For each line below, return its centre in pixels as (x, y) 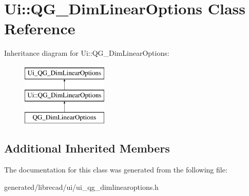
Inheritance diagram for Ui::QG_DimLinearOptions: (87, 53)
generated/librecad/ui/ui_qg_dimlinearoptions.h (81, 187)
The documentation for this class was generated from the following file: (116, 170)
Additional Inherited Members (87, 148)
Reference (40, 28)
